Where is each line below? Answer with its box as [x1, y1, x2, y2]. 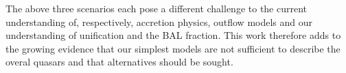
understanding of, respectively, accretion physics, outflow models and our [5, 14, 313, 29]
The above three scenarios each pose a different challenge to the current [5, 1, 308, 15]
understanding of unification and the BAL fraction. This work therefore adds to [5, 28, 341, 42]
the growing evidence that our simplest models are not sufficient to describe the [5, 41, 341, 55]
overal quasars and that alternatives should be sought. [5, 55, 233, 69]
